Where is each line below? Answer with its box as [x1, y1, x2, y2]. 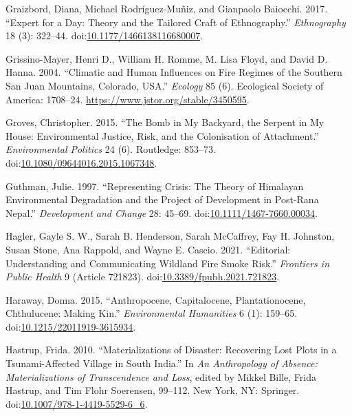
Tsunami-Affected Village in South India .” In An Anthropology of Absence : [5, 356, 318, 371]
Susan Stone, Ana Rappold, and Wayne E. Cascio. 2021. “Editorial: [5, 242, 291, 256]
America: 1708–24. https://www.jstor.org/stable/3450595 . [5, 92, 250, 106]
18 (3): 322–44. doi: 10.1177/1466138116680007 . [5, 28, 203, 43]
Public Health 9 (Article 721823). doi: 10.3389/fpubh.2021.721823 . [5, 269, 280, 284]
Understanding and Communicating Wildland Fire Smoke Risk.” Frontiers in [5, 256, 329, 270]
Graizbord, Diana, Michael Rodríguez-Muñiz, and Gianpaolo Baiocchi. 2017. [5, 1, 328, 15]
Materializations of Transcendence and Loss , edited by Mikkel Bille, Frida [5, 369, 316, 384]
